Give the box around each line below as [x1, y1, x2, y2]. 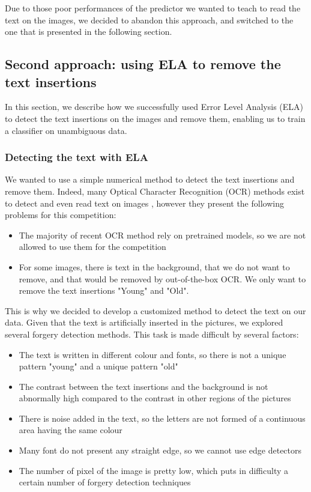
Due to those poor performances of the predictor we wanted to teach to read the [5, 2, 301, 14]
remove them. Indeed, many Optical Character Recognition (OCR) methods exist [5, 184, 305, 197]
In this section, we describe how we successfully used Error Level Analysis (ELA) [5, 100, 304, 113]
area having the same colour [19, 424, 122, 436]
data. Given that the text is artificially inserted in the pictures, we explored [5, 316, 283, 329]
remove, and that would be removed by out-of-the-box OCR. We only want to [19, 272, 306, 285]
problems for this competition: [5, 208, 116, 221]
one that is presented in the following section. [5, 25, 172, 38]
